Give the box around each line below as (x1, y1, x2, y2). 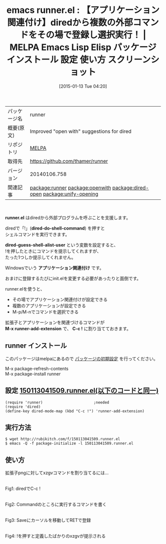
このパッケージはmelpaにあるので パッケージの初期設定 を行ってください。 (5, 356, 158, 362)
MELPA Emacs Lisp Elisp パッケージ (9, 42, 157, 53)
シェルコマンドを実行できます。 (5, 231, 70, 237)
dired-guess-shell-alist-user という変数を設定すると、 (5, 242, 119, 248)
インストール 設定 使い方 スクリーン (6, 54, 151, 65)
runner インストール (5, 342, 67, 350)
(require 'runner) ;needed (5, 400, 110, 405)
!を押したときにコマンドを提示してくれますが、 (5, 248, 101, 254)
